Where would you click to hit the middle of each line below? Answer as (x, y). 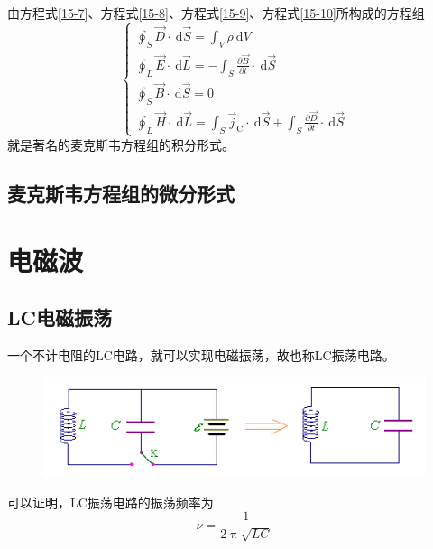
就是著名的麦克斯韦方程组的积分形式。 (121, 144)
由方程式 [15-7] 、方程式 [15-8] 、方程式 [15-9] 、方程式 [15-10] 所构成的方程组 (216, 13)
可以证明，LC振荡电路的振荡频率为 (111, 502)
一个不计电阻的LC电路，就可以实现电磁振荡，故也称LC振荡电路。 (201, 354)
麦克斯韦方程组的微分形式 (121, 193)
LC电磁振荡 (60, 317)
